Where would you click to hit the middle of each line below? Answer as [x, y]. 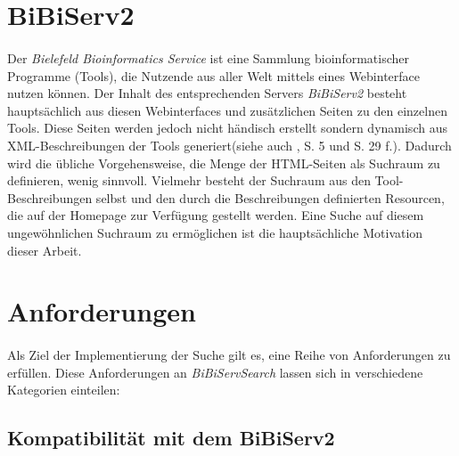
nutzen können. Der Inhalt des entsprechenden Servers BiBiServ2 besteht [207, 93]
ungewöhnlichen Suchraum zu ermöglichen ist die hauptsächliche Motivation [215, 232]
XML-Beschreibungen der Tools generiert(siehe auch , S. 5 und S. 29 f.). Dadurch [229, 145]
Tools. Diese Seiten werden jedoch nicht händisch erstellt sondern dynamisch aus [227, 128]
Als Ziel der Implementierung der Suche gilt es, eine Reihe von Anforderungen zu [229, 355]
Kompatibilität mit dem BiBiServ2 [171, 438]
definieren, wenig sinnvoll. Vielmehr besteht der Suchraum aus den [189, 180]
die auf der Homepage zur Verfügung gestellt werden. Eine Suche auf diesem [216, 215]
